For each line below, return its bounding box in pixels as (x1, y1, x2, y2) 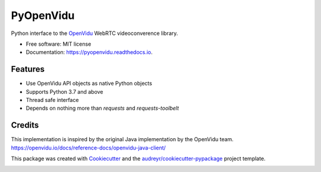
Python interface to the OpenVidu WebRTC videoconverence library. (11, 30, 178, 37)
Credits (11, 120, 39, 130)
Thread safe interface (26, 97, 79, 104)
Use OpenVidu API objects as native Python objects (26, 80, 153, 87)
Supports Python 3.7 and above (26, 88, 103, 95)
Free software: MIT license (26, 40, 92, 47)
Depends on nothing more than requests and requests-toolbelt (26, 104, 180, 112)
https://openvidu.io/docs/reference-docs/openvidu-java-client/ (11, 144, 166, 151)
